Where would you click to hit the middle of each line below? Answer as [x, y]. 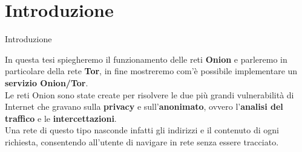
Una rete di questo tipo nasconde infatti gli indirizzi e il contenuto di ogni [142, 130]
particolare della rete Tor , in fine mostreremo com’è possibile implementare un [151, 71]
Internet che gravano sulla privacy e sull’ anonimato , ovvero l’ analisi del [144, 106]
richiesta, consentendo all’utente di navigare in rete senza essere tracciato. [142, 141]
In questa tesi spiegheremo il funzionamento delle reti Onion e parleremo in [146, 59]
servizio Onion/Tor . [47, 82]
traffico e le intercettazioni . [61, 118]
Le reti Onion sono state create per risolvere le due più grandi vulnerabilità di [149, 94]
